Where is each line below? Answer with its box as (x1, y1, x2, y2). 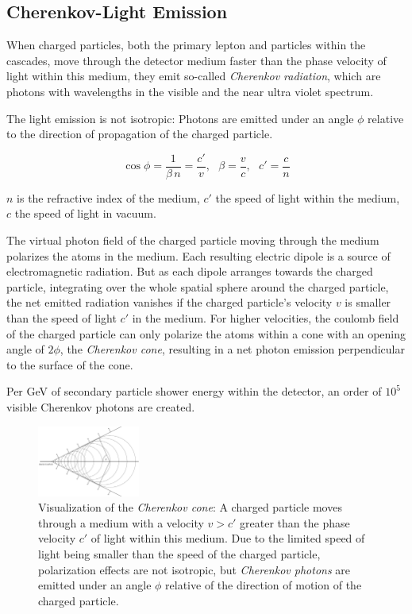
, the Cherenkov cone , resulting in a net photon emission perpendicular (60, 341, 405, 357)
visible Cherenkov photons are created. (6, 398, 195, 415)
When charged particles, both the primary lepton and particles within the (6, 37, 366, 53)
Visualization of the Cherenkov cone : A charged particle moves (38, 499, 342, 516)
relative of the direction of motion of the (165, 577, 362, 593)
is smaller (345, 294, 391, 311)
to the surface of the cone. (6, 356, 133, 373)
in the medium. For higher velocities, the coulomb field (132, 309, 399, 326)
